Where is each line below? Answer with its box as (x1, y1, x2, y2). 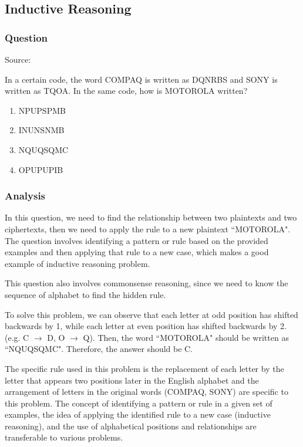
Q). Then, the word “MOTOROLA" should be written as (83, 331, 289, 343)
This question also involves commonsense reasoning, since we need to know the (5, 277, 288, 289)
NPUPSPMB (18, 104, 66, 116)
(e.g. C (5, 331, 29, 343)
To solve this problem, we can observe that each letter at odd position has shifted (5, 308, 298, 320)
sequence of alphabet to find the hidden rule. (5, 288, 166, 300)
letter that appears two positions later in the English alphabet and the (5, 374, 259, 386)
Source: (5, 53, 31, 65)
